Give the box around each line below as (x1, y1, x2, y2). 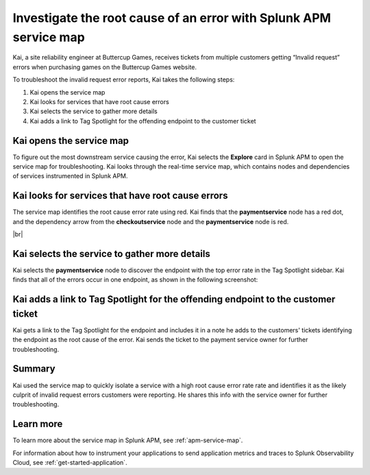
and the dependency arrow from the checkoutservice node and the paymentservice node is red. (12, 217, 289, 226)
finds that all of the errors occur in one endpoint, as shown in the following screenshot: (12, 276, 258, 284)
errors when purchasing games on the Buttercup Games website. (12, 62, 197, 71)
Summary (12, 363, 56, 375)
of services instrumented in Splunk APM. (12, 172, 128, 180)
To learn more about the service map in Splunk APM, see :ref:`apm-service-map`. (12, 436, 243, 445)
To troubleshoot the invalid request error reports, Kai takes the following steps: (12, 75, 235, 84)
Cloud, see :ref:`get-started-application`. (12, 459, 127, 467)
